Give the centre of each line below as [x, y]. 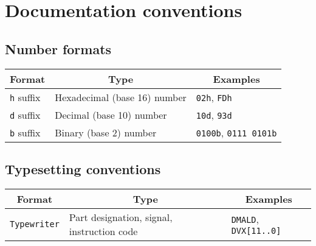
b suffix [25, 132]
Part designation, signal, [121, 217]
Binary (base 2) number [106, 132]
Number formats [58, 48]
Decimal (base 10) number [111, 114]
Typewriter [35, 224]
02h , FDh [214, 97]
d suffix [25, 114]
